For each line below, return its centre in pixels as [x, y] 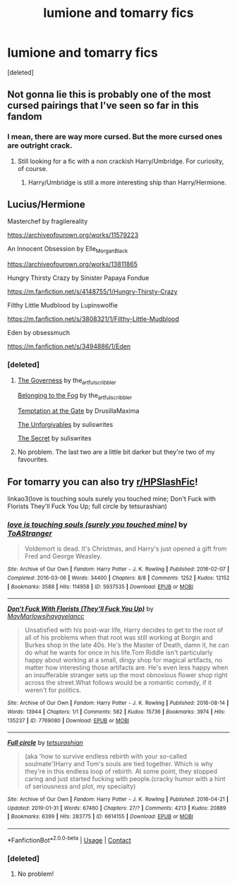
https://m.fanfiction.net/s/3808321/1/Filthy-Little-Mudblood [93, 319]
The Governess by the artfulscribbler [67, 381]
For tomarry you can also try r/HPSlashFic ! [103, 482]
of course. [32, 168]
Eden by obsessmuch [39, 333]
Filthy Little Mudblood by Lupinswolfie [63, 305]
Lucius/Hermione [47, 205]
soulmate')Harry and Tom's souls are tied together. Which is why [119, 764]
